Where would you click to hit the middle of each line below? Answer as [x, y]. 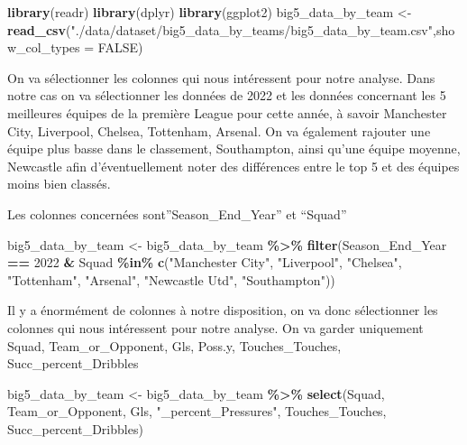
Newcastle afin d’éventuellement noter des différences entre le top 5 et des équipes [233, 166]
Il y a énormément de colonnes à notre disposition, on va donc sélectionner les [223, 310]
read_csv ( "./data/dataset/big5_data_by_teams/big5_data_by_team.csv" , [222, 29]
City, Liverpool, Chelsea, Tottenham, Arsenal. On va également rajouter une [219, 130]
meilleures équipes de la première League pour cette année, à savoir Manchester [227, 112]
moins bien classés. [59, 184]
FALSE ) [120, 47]
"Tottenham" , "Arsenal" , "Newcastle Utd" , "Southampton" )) [171, 279]
